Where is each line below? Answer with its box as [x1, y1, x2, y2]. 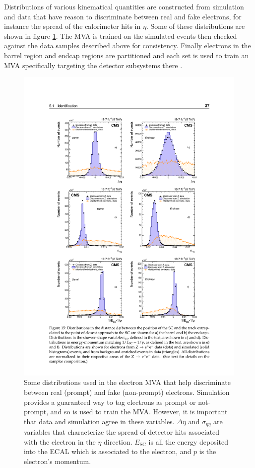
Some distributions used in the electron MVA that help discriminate [24, 377, 231, 387]
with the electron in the [24, 436, 96, 447]
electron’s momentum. [24, 456, 91, 467]
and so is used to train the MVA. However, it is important [50, 406, 228, 417]
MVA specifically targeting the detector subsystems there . [4, 60, 183, 70]
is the [199, 446, 216, 457]
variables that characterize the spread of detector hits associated [24, 427, 220, 437]
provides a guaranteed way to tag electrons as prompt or [24, 396, 196, 407]
